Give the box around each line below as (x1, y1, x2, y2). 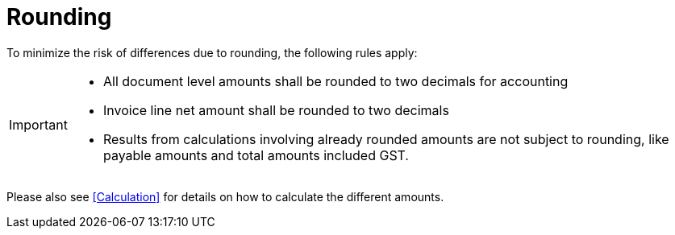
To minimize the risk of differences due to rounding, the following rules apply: (6, 45, 418, 60)
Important (9, 116, 68, 133)
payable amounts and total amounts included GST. (102, 146, 409, 163)
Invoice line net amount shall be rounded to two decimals (102, 101, 449, 118)
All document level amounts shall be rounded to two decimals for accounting (102, 72, 569, 89)
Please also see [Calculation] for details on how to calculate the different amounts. (6, 189, 444, 204)
